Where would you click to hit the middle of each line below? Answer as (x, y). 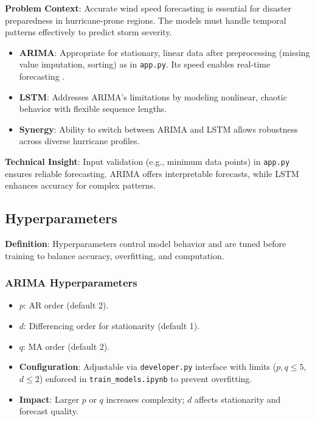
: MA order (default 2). (67, 346)
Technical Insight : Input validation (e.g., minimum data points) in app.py (147, 161)
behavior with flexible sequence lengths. (93, 109)
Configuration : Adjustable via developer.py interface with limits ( (148, 367)
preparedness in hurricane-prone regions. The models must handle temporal (146, 20)
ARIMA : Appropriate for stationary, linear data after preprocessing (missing (164, 52)
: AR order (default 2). (66, 305)
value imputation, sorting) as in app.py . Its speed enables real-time (145, 64)
